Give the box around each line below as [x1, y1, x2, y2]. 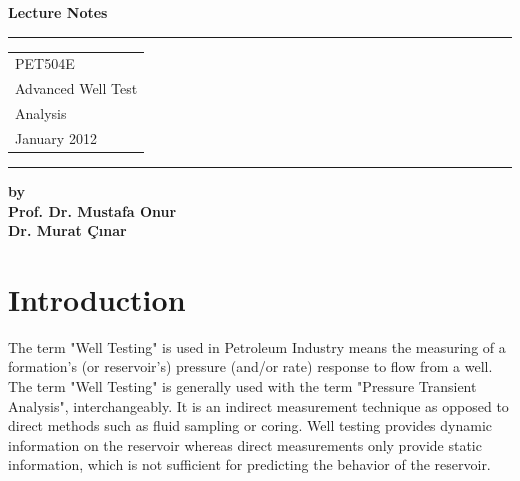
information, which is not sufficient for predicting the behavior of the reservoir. [8, 454, 491, 475]
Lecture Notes [8, 2, 108, 22]
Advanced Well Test [15, 78, 138, 99]
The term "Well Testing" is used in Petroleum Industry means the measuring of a [8, 336, 506, 357]
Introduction [8, 278, 186, 319]
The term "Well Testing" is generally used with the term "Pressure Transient [8, 376, 477, 397]
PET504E [15, 53, 75, 74]
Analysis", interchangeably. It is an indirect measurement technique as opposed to [8, 395, 509, 416]
